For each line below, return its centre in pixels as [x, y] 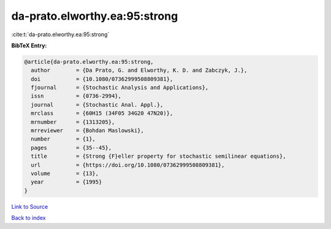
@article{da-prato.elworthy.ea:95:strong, [89, 62]
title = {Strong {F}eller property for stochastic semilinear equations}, [158, 156]
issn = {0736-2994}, [76, 96]
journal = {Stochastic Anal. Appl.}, [97, 105]
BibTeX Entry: [29, 45]
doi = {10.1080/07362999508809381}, [102, 79]
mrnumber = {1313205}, [73, 122]
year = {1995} [67, 182]
